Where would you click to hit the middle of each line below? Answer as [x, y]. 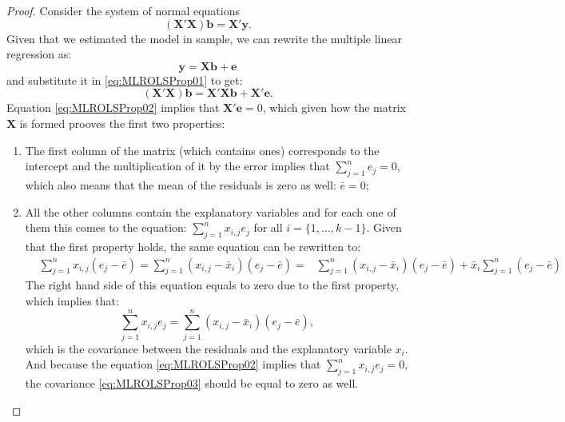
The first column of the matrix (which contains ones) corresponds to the [202, 150]
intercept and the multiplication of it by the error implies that [177, 166]
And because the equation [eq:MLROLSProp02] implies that [173, 364]
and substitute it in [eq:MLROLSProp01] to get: [125, 80]
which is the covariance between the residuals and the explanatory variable [208, 348]
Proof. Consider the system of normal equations [123, 10]
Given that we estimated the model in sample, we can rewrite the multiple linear [204, 38]
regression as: [39, 54]
